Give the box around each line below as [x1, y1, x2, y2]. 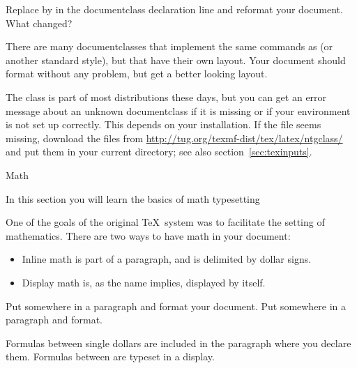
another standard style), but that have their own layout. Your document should [6, 52, 346, 67]
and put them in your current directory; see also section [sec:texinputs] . [6, 144, 312, 159]
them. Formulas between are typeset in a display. [6, 349, 215, 364]
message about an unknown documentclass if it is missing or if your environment [6, 103, 351, 118]
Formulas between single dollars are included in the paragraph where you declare [6, 335, 351, 350]
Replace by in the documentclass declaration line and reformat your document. [6, 2, 343, 16]
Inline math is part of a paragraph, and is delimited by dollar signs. [22, 252, 312, 266]
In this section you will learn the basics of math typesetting [6, 191, 260, 206]
